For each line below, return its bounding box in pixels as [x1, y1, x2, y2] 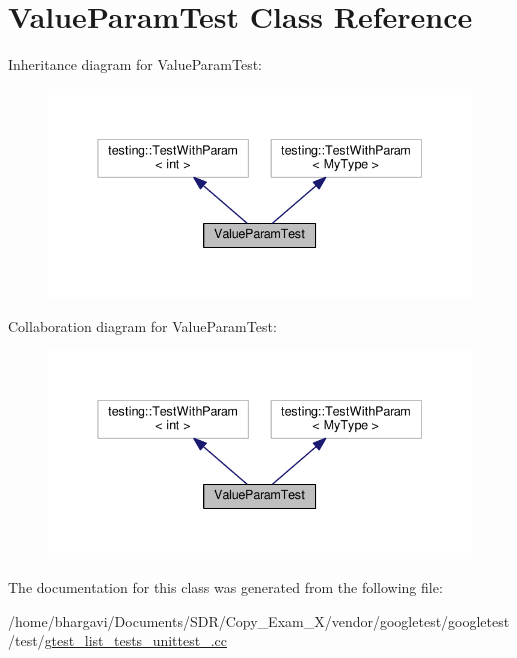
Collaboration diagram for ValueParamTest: [8, 315, 277, 336]
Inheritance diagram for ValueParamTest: [8, 54, 263, 75]
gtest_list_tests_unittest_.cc [44, 630, 227, 651]
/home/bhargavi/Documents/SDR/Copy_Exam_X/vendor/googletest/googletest [8, 610, 510, 631]
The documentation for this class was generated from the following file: [8, 577, 443, 598]
